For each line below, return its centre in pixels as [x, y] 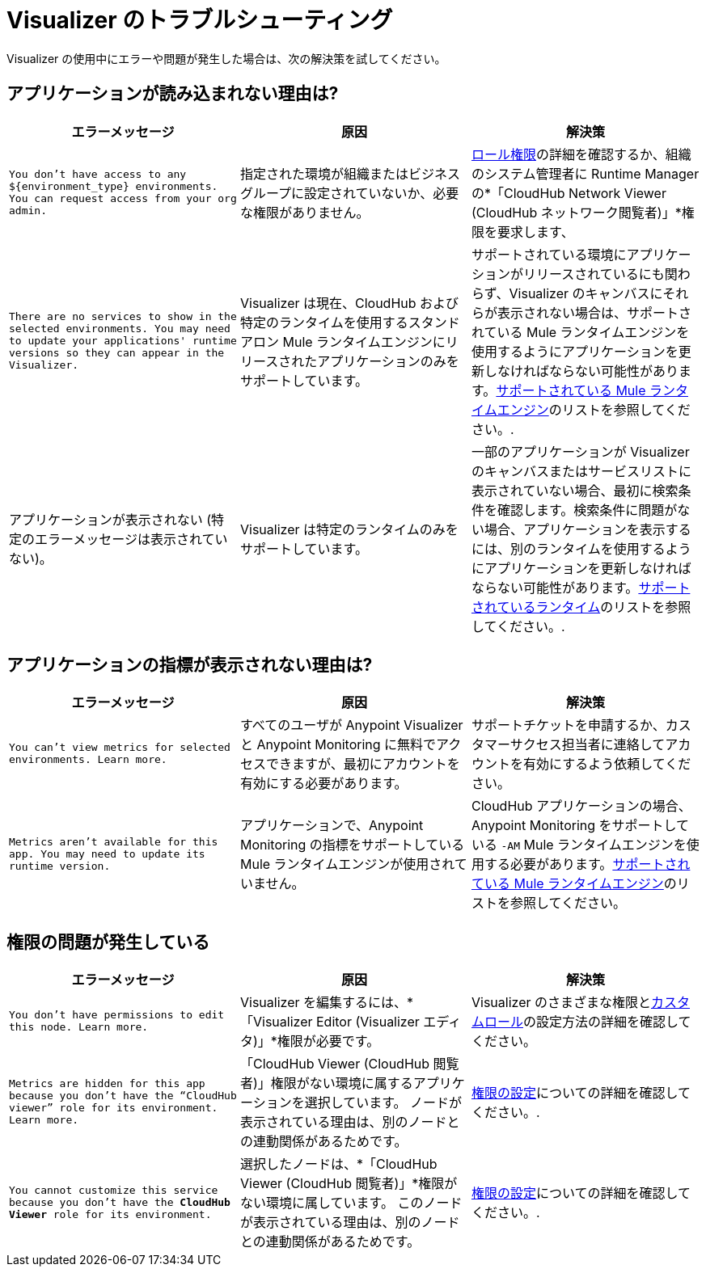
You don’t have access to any [98, 174]
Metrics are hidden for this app [107, 1084]
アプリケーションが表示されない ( [110, 519]
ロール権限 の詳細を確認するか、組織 [581, 154]
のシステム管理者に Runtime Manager [585, 173]
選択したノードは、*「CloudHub [338, 1164]
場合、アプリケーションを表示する [588, 529]
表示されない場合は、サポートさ [594, 312]
